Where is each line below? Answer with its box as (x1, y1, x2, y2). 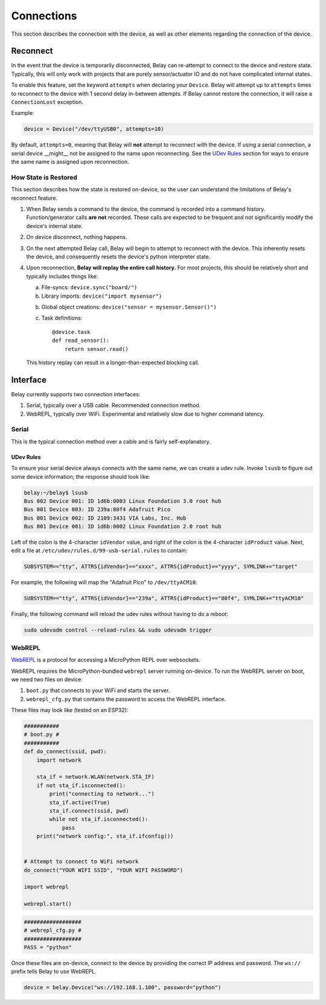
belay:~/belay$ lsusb (24, 489, 88, 496)
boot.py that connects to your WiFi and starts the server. (26, 687, 170, 694)
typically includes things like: (26, 272, 98, 280)
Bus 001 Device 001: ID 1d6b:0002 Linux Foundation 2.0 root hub (24, 523, 222, 530)
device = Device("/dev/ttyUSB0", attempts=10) (24, 126, 164, 133)
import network (36, 756, 81, 764)
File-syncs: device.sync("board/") (41, 284, 138, 291)
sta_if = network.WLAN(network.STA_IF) (36, 773, 155, 781)
